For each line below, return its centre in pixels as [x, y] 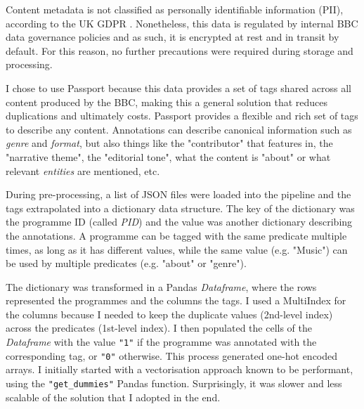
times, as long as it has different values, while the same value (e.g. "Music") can [177, 249]
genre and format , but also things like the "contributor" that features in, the [169, 143]
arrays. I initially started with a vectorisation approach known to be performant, [180, 369]
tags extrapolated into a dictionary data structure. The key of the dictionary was [180, 208]
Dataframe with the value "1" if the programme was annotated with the [161, 342]
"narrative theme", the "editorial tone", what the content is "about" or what [168, 156]
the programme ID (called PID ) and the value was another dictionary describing [179, 222]
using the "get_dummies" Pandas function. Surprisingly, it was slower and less [174, 383]
